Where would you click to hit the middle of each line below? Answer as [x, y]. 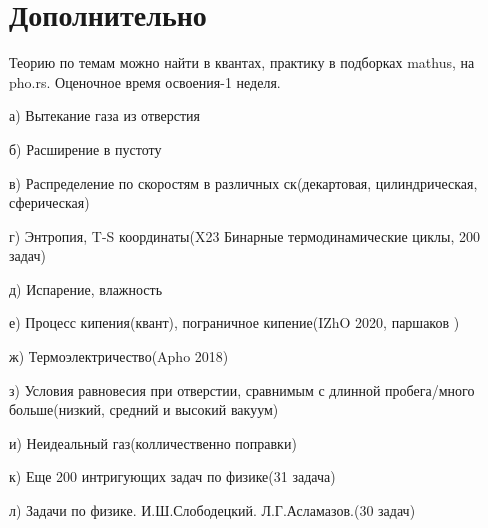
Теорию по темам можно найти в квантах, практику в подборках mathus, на [242, 62]
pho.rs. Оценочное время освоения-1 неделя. [145, 81]
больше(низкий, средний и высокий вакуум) [144, 409]
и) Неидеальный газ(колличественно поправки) [153, 442]
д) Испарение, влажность [86, 288]
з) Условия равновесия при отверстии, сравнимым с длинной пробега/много [242, 389]
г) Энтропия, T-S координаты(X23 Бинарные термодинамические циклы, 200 [245, 235]
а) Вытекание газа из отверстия [105, 115]
